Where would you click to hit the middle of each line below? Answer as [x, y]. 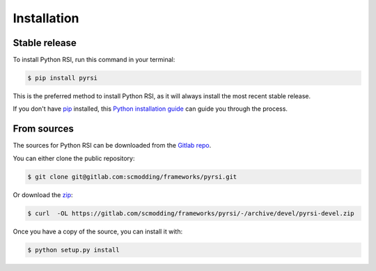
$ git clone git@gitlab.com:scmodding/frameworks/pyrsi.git [132, 177]
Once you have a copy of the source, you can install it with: [98, 231]
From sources [44, 129]
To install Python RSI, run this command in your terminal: [94, 60]
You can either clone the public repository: [74, 158]
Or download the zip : [43, 194]
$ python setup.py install [73, 250]
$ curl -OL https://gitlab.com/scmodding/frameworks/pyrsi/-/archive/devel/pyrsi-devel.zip [191, 213]
